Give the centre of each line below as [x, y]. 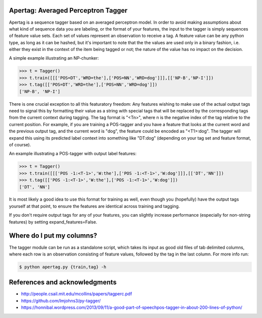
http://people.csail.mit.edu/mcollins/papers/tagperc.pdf [77, 294]
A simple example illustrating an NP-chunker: [54, 58]
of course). [20, 144]
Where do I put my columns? [53, 236]
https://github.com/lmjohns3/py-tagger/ [61, 301]
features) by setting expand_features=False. [53, 222]
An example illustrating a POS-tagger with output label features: [73, 154]
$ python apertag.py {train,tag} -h [63, 267]
